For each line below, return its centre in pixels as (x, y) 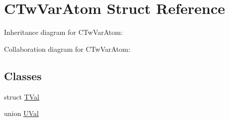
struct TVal (22, 96)
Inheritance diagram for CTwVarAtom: (63, 32)
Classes (23, 75)
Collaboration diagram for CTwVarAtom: (67, 49)
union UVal (21, 113)
